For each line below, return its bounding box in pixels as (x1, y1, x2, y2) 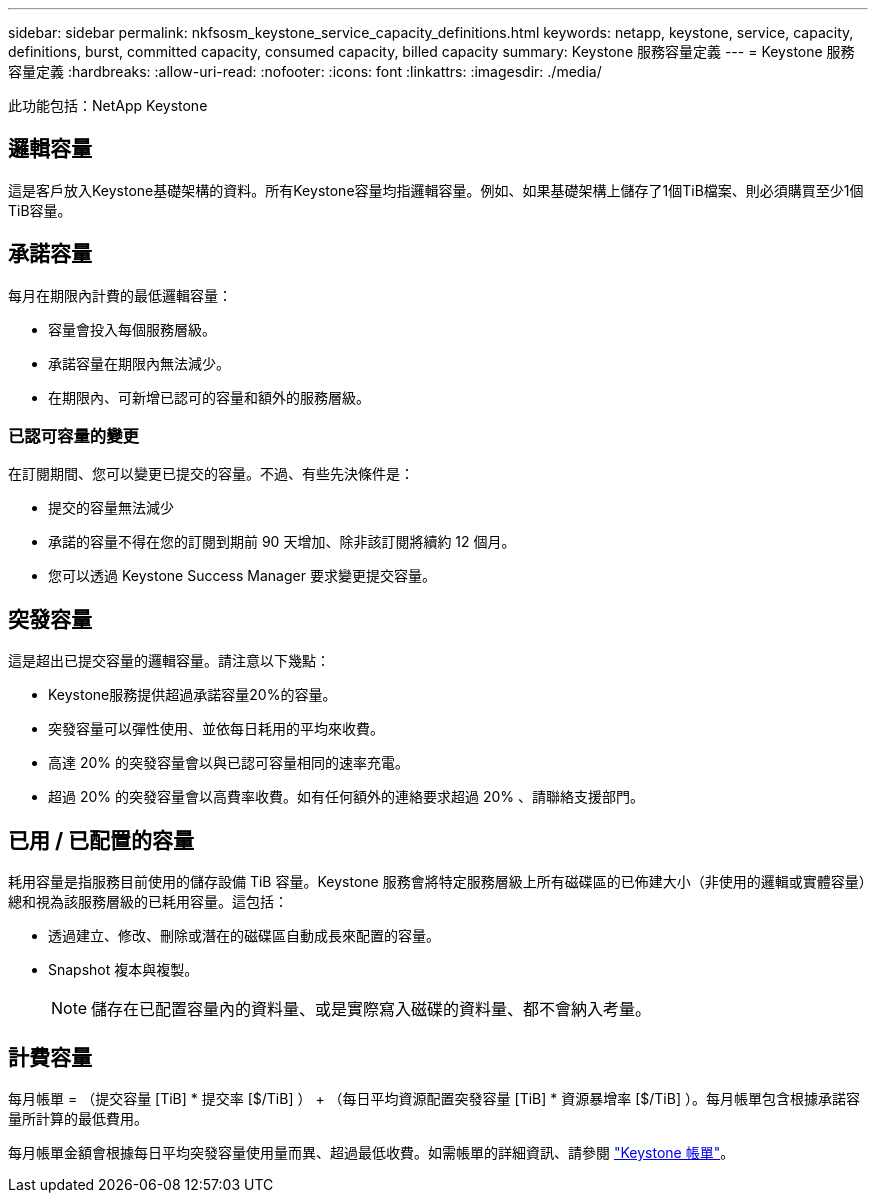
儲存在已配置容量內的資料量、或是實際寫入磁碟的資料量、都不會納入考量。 (91, 999, 652, 1020)
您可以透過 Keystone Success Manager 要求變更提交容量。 (48, 567, 436, 585)
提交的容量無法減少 (48, 499, 174, 517)
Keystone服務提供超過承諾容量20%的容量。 (48, 686, 337, 704)
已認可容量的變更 (8, 426, 139, 447)
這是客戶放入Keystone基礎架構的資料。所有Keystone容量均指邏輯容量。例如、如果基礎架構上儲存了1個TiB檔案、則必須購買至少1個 (8, 181, 864, 199)
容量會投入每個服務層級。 (48, 320, 216, 338)
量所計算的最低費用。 (8, 1109, 148, 1127)
